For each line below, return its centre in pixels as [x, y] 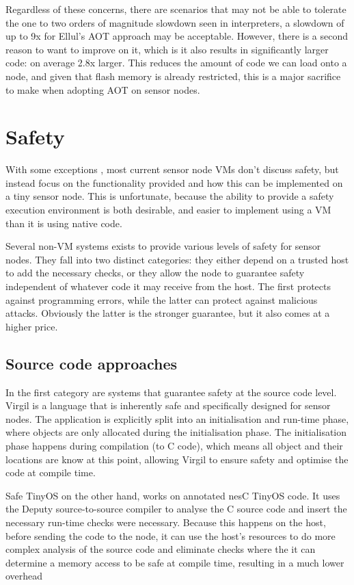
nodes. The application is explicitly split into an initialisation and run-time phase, [177, 418]
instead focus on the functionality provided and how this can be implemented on [174, 182]
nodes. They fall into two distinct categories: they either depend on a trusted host [177, 259]
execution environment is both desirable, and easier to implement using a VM [168, 210]
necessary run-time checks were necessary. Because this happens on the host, [166, 522]
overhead [24, 576]
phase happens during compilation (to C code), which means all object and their [174, 445]
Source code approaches [92, 363]
